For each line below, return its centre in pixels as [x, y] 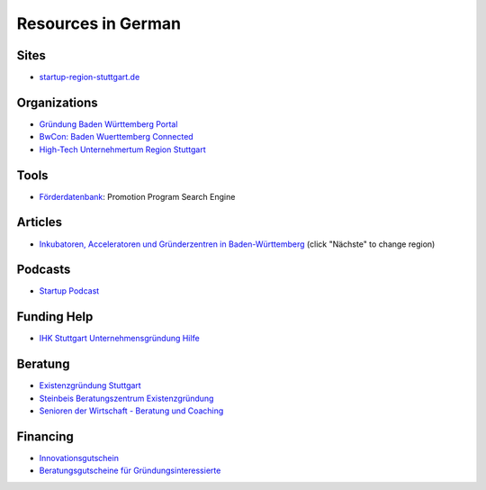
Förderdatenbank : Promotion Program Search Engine [137, 196]
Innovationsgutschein [79, 458]
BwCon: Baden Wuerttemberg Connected [116, 137]
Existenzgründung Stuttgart [90, 386]
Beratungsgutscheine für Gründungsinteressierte [130, 471]
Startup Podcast [69, 291]
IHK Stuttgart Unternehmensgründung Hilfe [119, 339]
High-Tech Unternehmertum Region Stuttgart [122, 150]
